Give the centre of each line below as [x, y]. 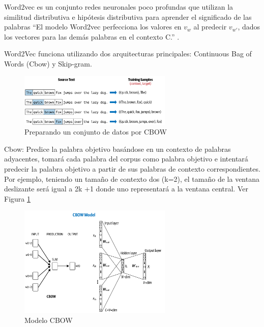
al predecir [210, 27]
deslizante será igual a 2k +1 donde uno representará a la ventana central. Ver [126, 189]
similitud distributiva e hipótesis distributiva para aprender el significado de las [128, 17]
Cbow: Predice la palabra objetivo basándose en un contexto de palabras [118, 149]
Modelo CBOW [49, 320]
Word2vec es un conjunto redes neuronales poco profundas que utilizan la [119, 7]
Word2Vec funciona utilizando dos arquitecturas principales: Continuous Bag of [128, 54]
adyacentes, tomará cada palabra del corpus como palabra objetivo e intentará [126, 159]
